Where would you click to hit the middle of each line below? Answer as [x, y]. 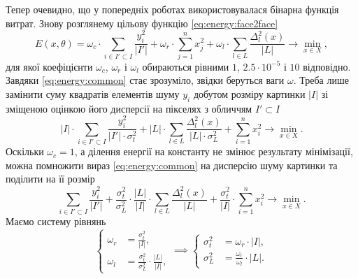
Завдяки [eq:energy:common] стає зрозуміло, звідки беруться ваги [145, 80]
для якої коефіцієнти [49, 66]
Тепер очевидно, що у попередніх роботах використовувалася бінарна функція [172, 9]
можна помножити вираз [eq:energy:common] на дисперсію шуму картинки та [172, 165]
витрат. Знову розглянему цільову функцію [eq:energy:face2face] [142, 23]
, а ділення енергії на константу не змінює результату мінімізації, [214, 151]
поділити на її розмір [50, 179]
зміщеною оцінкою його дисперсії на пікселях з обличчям [129, 108]
